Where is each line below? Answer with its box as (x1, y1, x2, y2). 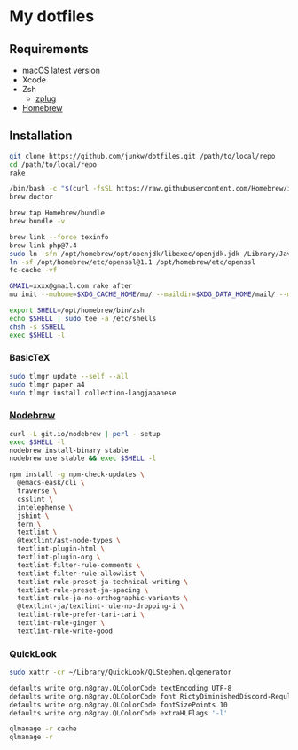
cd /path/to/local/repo (9, 160, 98, 169)
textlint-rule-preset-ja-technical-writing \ (17, 577, 189, 586)
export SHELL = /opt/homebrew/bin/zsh (9, 306, 145, 316)
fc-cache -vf (9, 266, 58, 275)
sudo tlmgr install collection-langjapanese (9, 388, 176, 397)
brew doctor (9, 192, 53, 201)
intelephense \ (17, 503, 74, 512)
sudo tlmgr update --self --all (9, 371, 129, 380)
